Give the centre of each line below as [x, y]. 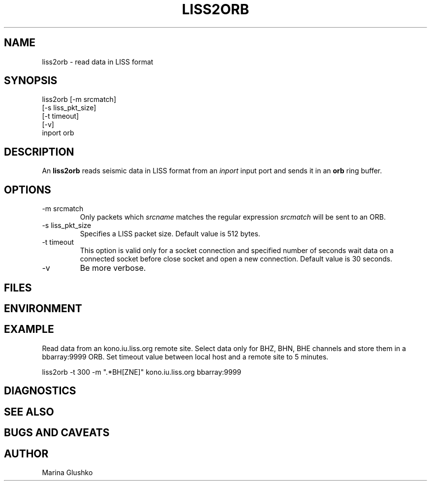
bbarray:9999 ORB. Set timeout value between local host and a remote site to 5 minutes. [185, 356]
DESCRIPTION [39, 152]
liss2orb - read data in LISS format [98, 62]
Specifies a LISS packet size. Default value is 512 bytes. [170, 234]
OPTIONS [28, 190]
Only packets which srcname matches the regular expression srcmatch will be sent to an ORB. [233, 217]
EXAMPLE [29, 329]
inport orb [58, 133]
